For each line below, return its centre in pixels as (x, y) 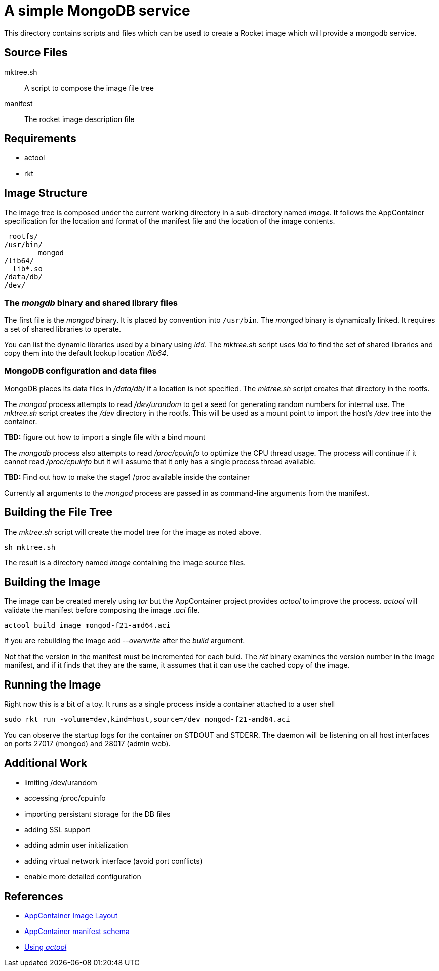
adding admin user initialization (76, 845)
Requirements (40, 139)
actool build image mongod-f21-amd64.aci (87, 625)
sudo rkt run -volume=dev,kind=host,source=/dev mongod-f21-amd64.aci (147, 720)
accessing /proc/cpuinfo (65, 798)
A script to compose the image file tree (89, 88)
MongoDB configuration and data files (81, 371)
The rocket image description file (79, 119)
